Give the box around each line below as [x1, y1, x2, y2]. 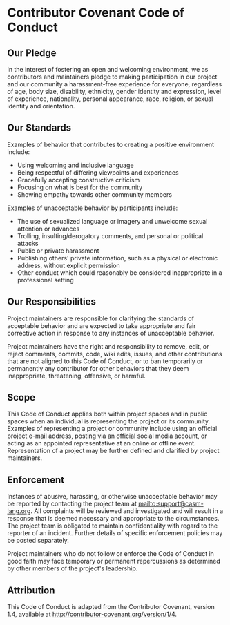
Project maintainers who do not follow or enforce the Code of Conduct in [7, 550, 214, 558]
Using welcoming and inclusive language [17, 161, 134, 169]
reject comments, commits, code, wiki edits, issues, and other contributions [7, 349, 222, 358]
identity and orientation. [7, 102, 75, 110]
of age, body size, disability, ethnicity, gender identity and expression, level [7, 88, 222, 95]
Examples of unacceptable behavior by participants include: [7, 204, 178, 212]
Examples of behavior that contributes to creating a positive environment [7, 140, 215, 148]
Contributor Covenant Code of [7, 5, 185, 21]
